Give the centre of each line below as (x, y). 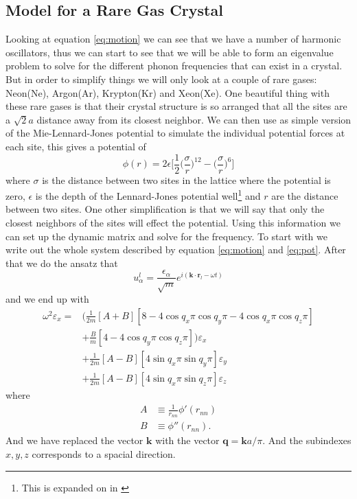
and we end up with (47, 299)
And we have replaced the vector (74, 440)
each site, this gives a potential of (76, 146)
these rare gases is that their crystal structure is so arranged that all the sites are (176, 106)
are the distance (305, 195)
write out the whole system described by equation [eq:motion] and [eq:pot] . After (176, 249)
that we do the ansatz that (62, 263)
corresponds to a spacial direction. (104, 453)
